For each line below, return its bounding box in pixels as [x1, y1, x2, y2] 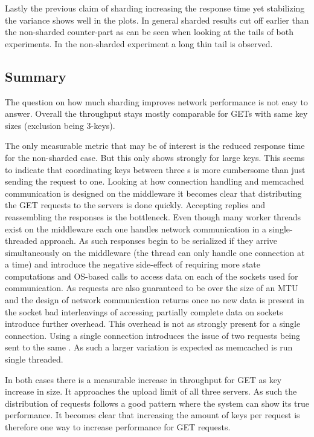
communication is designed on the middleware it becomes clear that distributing [5, 186, 302, 199]
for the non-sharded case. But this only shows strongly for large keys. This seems [5, 151, 305, 163]
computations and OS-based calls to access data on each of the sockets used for [5, 269, 298, 282]
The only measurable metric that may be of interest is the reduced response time [5, 139, 305, 152]
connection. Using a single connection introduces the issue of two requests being [5, 329, 301, 341]
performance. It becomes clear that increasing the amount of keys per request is [5, 409, 300, 421]
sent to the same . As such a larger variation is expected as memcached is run [5, 341, 293, 353]
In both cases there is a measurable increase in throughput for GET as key [5, 373, 282, 386]
